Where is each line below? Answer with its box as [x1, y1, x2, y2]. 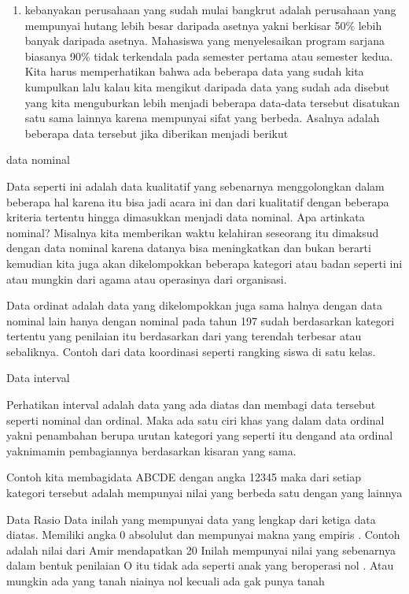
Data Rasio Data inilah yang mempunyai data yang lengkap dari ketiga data [6, 510, 376, 527]
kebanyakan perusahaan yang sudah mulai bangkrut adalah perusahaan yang [24, 2, 396, 17]
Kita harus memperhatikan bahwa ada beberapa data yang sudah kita [24, 63, 364, 80]
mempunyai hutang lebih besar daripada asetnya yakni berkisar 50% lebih [24, 17, 382, 33]
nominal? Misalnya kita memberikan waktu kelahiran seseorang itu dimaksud [6, 224, 379, 240]
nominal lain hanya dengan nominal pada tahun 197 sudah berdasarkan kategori [6, 312, 395, 329]
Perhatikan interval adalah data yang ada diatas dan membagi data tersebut [6, 396, 376, 413]
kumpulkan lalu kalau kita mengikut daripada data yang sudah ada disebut [24, 78, 390, 95]
